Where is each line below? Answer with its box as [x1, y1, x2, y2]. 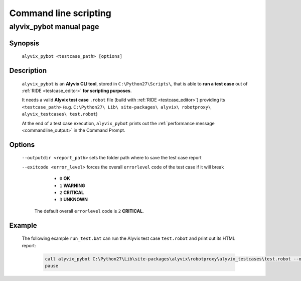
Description [9, 66, 47, 75]
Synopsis [9, 39, 40, 47]
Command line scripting [9, 8, 111, 19]
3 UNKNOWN [59, 197, 88, 203]
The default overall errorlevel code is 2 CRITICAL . [34, 208, 144, 214]
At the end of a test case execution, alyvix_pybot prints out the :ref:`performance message [22, 120, 215, 126]
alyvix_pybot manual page [9, 22, 99, 31]
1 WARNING [59, 182, 85, 189]
